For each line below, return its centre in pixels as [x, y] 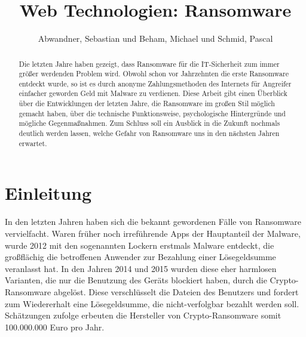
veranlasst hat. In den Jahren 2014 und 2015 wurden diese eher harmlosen [141, 268]
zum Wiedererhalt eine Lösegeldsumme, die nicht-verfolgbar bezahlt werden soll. [152, 303]
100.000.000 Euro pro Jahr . [55, 327]
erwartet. [33, 143]
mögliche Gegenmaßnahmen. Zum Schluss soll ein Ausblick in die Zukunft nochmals [149, 123]
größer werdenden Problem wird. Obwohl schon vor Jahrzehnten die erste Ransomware [154, 74]
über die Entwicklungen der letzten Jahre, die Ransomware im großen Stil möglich [147, 103]
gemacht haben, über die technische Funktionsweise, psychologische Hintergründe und [152, 113]
